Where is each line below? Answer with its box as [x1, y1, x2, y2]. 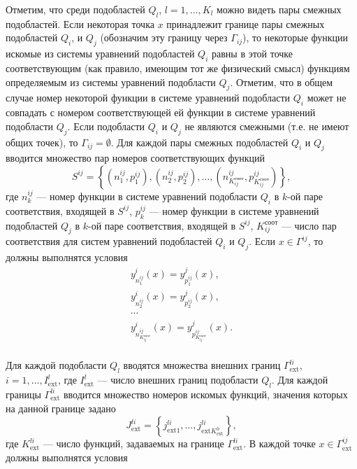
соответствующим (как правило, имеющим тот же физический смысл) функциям [6, 60, 350, 75]
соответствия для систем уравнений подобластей [6, 234, 212, 248]
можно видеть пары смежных [217, 2, 342, 16]
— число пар [281, 218, 337, 232]
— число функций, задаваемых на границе [43, 436, 224, 451]
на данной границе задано [6, 400, 116, 415]
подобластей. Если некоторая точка [6, 16, 154, 31]
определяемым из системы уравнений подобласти [6, 74, 216, 89]
